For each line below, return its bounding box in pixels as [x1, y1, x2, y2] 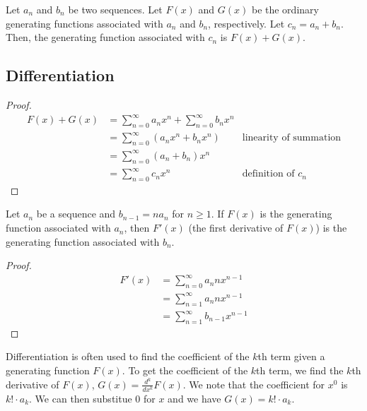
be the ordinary [251, 2, 319, 16]
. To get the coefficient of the [122, 363, 248, 378]
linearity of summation [242, 133, 342, 143]
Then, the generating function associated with [6, 30, 205, 44]
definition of [242, 169, 295, 179]
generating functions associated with [6, 16, 163, 30]
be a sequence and [36, 206, 116, 221]
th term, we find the [256, 363, 344, 378]
